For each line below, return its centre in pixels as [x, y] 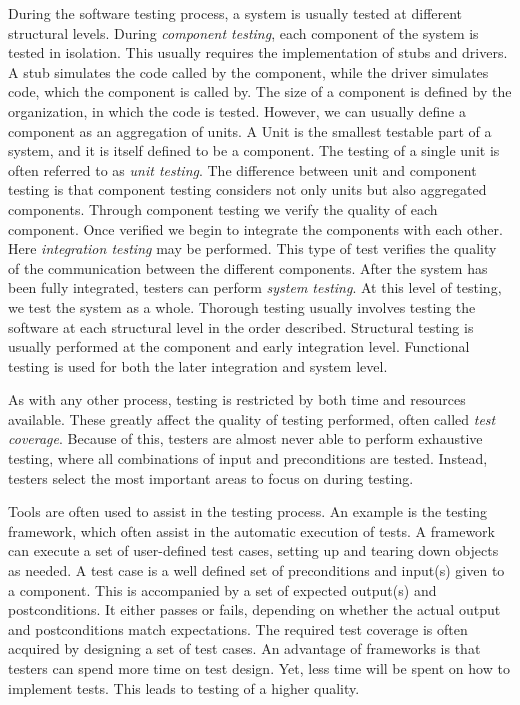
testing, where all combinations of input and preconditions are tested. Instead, [248, 458]
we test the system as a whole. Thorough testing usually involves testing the [242, 306]
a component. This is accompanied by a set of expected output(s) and [222, 589]
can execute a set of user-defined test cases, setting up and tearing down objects [253, 550]
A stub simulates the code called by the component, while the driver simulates [248, 71]
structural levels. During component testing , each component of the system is [243, 32]
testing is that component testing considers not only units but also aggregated [247, 189]
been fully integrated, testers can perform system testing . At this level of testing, [255, 287]
